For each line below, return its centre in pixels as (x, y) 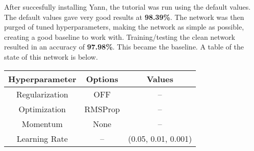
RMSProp (102, 109)
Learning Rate (42, 138)
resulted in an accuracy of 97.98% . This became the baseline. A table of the (124, 47)
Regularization (42, 94)
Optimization (42, 109)
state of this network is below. (51, 56)
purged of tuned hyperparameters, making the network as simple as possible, (124, 27)
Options (102, 79)
